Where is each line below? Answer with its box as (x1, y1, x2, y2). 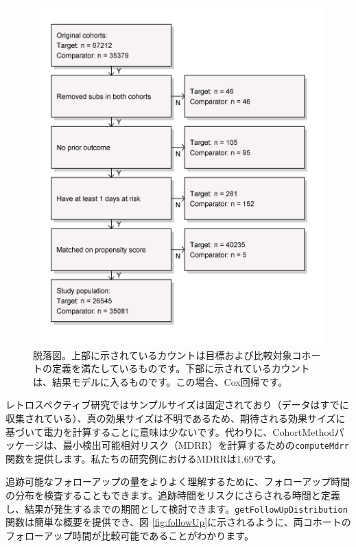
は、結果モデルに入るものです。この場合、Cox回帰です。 (33, 374, 288, 388)
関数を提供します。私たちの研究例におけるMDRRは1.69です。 (5, 451, 282, 465)
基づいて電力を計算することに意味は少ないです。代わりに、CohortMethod (5, 424, 335, 439)
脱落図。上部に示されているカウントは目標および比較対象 (33, 347, 292, 362)
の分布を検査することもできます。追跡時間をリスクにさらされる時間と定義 (5, 488, 340, 502)
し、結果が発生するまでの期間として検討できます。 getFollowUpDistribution (5, 501, 348, 515)
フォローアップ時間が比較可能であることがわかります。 (5, 528, 254, 542)
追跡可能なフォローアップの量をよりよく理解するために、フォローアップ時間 (5, 474, 351, 489)
